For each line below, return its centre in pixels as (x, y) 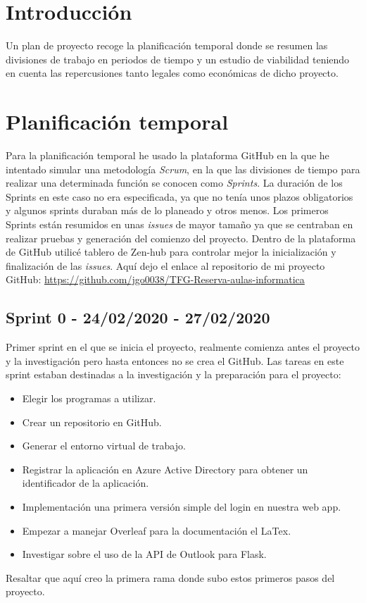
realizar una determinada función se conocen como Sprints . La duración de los (174, 183)
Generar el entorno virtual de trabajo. (104, 446)
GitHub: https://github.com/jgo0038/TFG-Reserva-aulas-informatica (155, 279)
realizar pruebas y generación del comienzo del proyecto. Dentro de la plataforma (181, 238)
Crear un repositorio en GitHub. (92, 422)
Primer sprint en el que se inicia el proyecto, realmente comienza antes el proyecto (183, 347)
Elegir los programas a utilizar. (89, 398)
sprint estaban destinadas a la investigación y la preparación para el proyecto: (173, 374)
